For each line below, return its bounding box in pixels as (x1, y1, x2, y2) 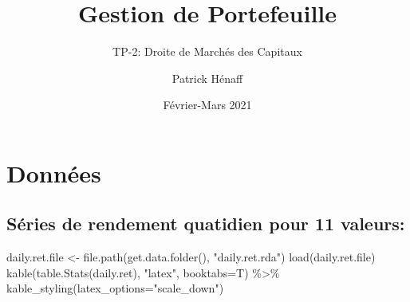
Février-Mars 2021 (163, 96, 252, 113)
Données (6, 156, 101, 189)
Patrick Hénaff (171, 69, 243, 86)
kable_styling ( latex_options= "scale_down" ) (6, 280, 224, 296)
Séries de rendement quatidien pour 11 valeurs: (6, 211, 405, 236)
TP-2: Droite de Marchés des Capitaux (112, 43, 302, 60)
